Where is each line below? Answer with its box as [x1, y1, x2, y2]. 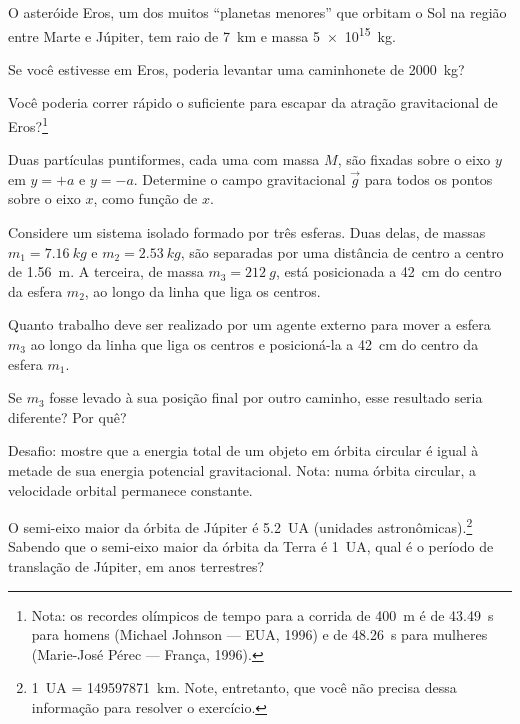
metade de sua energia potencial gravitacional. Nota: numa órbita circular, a [8, 460, 477, 480]
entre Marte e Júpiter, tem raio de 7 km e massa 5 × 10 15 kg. [8, 22, 396, 46]
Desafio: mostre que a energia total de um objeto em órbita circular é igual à [8, 440, 479, 461]
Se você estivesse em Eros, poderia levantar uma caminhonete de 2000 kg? [8, 58, 465, 79]
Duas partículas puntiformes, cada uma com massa [8, 149, 320, 170]
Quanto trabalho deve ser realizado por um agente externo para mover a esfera [8, 314, 491, 335]
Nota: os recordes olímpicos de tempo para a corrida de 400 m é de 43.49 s [31, 604, 494, 625]
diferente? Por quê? [8, 406, 127, 427]
